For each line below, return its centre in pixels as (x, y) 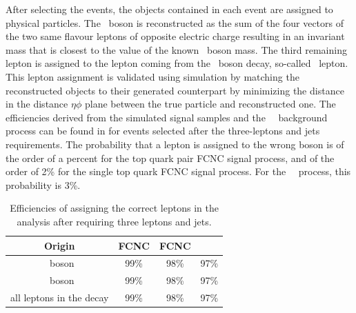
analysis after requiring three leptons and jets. (114, 221)
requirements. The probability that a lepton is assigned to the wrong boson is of (175, 144)
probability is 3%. (43, 184)
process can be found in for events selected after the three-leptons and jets (163, 131)
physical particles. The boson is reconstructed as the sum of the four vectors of (175, 22)
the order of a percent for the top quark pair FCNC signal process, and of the (170, 158)
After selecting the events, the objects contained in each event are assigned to (169, 9)
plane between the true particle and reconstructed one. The (210, 104)
